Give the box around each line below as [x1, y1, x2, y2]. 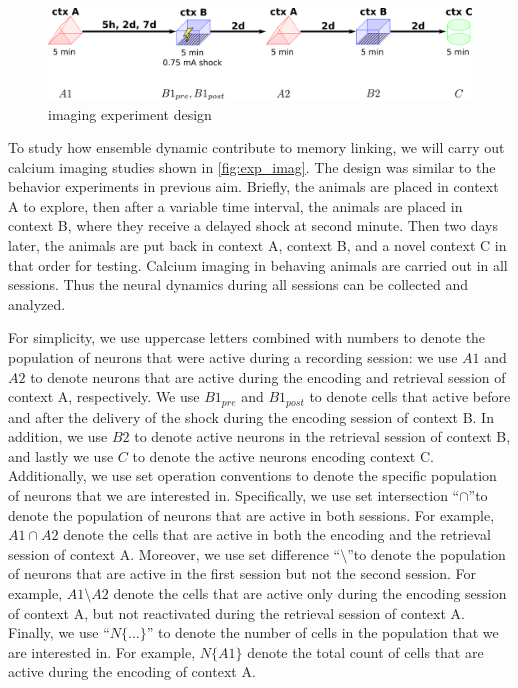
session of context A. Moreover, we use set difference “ [8, 543, 341, 564]
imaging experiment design [48, 103, 212, 124]
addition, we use [8, 426, 108, 447]
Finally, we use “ [8, 622, 110, 643]
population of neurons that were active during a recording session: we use [8, 347, 458, 368]
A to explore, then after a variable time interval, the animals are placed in [8, 195, 463, 216]
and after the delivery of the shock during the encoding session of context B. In [8, 406, 494, 427]
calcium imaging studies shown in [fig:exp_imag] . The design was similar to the [8, 156, 496, 177]
